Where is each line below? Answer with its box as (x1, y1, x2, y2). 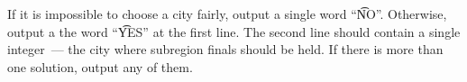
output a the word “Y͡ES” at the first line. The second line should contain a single (7, 22, 461, 41)
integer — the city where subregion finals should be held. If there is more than (7, 40, 444, 59)
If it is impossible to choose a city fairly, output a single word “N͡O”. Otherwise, (7, 5, 447, 23)
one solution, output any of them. (7, 57, 193, 76)
